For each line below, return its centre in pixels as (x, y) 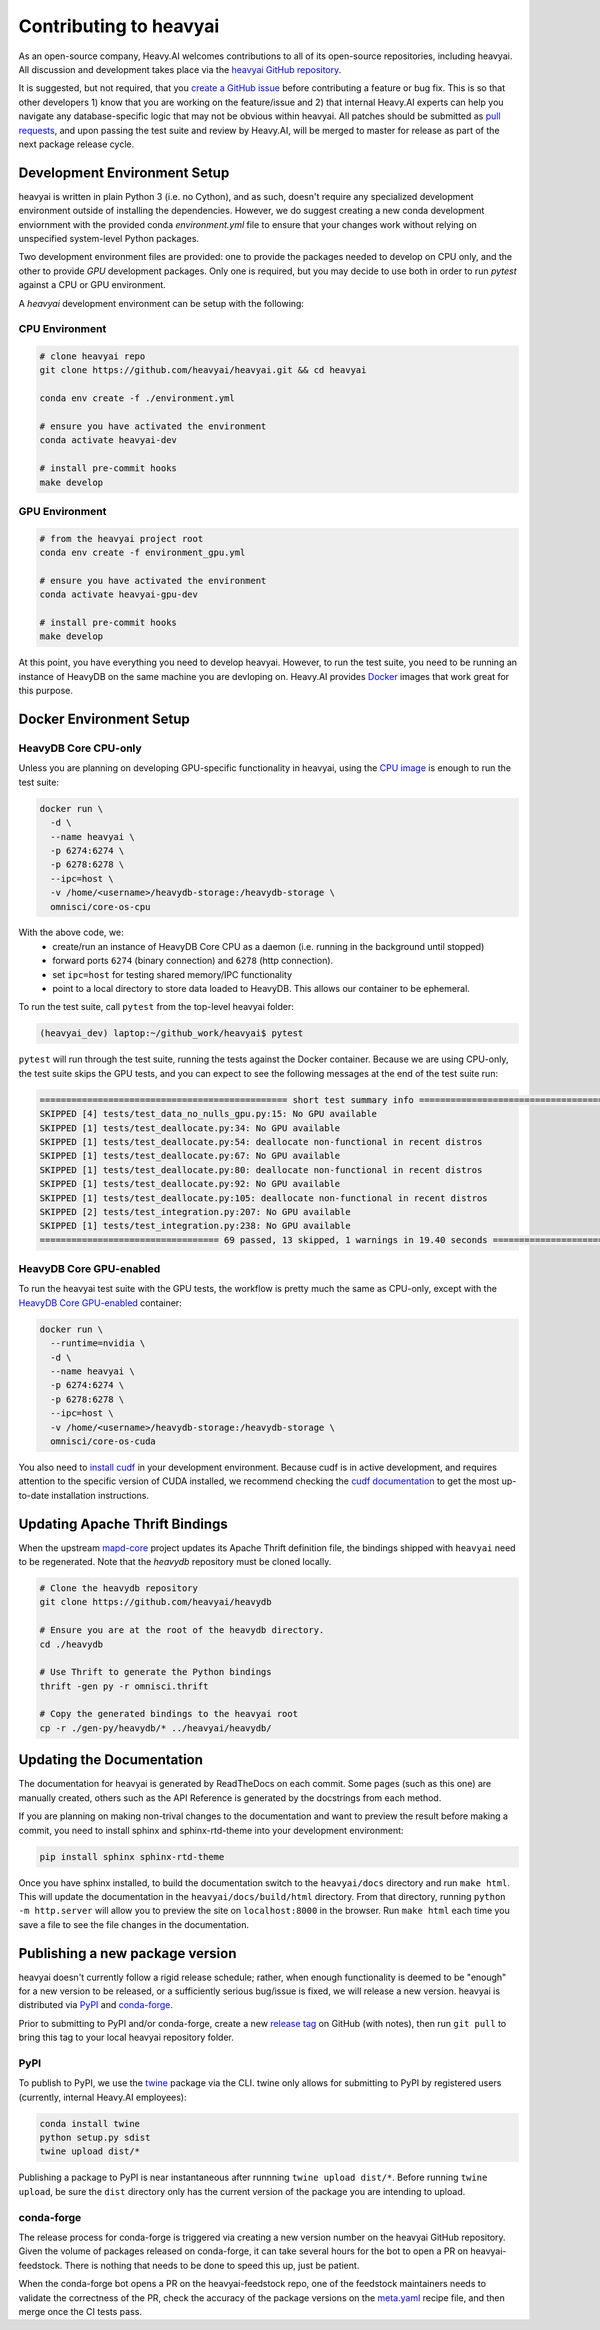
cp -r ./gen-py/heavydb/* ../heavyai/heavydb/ (155, 1728)
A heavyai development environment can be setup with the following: (161, 303)
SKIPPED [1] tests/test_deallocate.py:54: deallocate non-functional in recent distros (261, 1141)
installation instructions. (100, 1495)
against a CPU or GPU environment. (92, 285)
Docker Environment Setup (104, 719)
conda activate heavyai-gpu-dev (119, 594)
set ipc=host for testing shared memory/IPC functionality (172, 974)
